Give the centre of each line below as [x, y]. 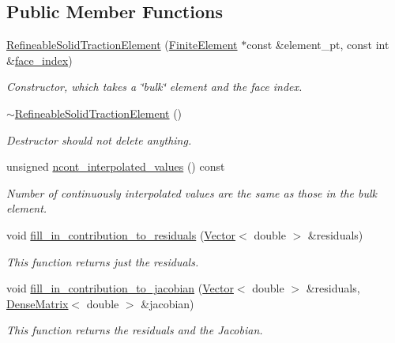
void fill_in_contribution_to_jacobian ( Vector [120, 288]
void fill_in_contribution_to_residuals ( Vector [121, 234]
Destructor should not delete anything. [99, 139]
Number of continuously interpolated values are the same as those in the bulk [192, 192]
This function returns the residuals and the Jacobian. [135, 330]
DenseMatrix [38, 303]
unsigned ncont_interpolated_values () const [116, 166]
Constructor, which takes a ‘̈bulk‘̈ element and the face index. [154, 87]
